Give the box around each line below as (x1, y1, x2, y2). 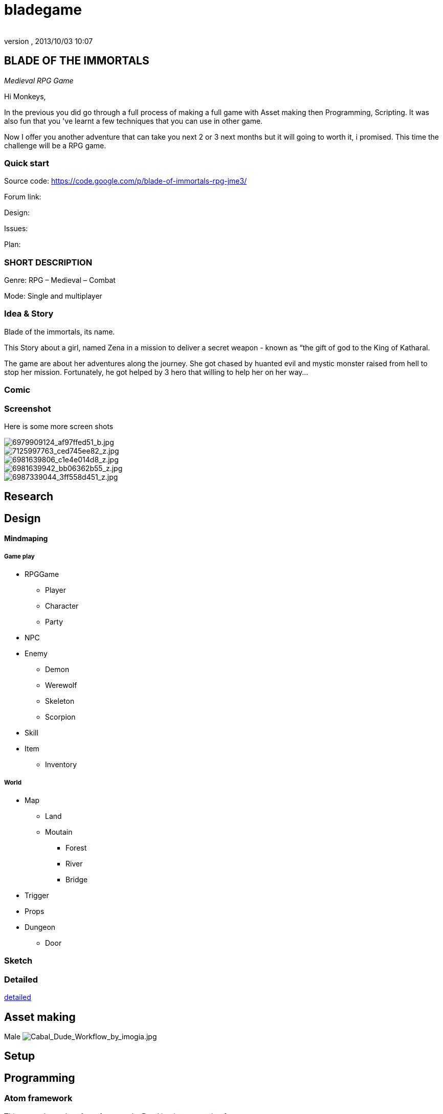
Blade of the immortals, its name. (4, 327, 115, 336)
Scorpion (45, 712, 76, 722)
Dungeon (25, 922, 56, 931)
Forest (65, 843, 87, 852)
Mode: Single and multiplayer (4, 292, 102, 301)
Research (4, 490, 54, 503)
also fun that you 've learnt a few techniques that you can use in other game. (4, 116, 263, 125)
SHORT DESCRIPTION (4, 257, 93, 268)
